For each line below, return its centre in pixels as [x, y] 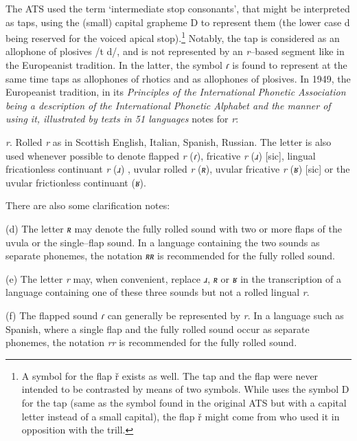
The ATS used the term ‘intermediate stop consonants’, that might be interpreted [178, 8]
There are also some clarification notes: [88, 205]
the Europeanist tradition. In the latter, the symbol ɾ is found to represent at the [176, 65]
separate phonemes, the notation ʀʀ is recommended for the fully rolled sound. [170, 256]
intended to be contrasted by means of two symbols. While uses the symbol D [185, 389]
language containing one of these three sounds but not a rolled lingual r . [158, 292]
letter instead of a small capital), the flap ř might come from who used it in [181, 416]
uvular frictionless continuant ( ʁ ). [76, 182]
